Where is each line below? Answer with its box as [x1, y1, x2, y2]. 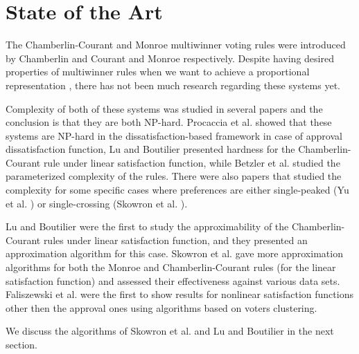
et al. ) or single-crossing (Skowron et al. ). [6, 196, 188, 210]
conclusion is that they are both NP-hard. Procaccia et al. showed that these [6, 115, 332, 129]
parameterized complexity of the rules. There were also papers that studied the [6, 169, 342, 183]
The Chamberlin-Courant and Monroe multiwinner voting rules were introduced [6, 37, 346, 52]
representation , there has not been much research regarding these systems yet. [6, 77, 340, 92]
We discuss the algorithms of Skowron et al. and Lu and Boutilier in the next [6, 324, 334, 338]
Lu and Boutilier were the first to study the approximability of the [6, 219, 289, 234]
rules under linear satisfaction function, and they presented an [43, 232, 308, 247]
